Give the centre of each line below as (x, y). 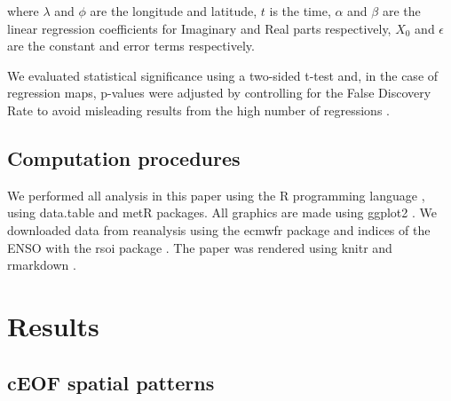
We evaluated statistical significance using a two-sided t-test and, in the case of (223, 75)
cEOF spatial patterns (111, 382)
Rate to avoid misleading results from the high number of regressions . (198, 110)
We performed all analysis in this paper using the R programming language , (216, 195)
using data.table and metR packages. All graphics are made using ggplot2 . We (222, 212)
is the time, (300, 11)
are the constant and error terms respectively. (131, 46)
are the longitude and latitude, (174, 11)
